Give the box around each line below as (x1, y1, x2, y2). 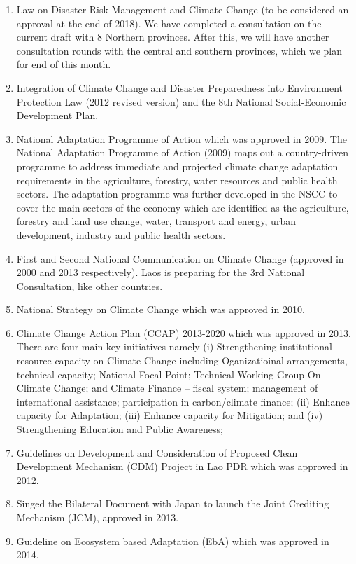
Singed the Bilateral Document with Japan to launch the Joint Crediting (16, 496, 329, 511)
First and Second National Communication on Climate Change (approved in (16, 251, 344, 266)
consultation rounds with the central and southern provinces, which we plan (16, 43, 343, 57)
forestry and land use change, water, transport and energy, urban (16, 214, 296, 228)
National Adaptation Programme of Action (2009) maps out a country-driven (16, 145, 348, 160)
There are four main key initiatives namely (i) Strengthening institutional (16, 339, 332, 354)
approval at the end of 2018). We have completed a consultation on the (16, 15, 322, 30)
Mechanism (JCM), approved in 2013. (16, 510, 179, 524)
